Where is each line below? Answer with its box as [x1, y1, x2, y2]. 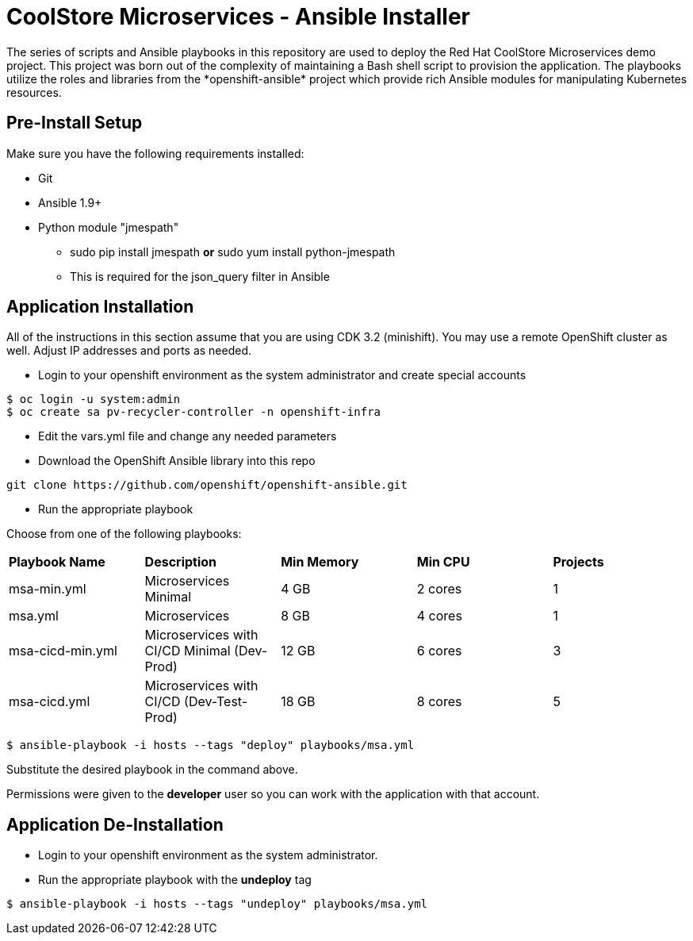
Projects [553, 554, 604, 570]
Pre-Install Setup [6, 113, 143, 133]
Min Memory [281, 554, 359, 570]
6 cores [416, 643, 462, 659]
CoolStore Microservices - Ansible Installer [6, 3, 471, 30]
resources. [6, 85, 62, 99]
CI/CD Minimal [144, 643, 231, 659]
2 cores [416, 581, 462, 597]
